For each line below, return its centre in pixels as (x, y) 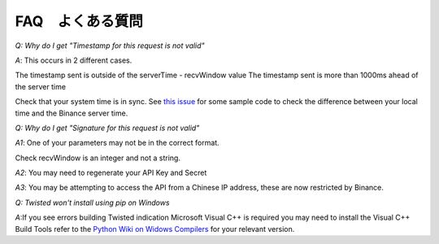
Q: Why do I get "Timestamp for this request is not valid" (110, 46)
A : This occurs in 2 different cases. (74, 60)
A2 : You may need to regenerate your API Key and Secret (111, 173)
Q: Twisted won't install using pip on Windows (92, 203)
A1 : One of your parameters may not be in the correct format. (117, 143)
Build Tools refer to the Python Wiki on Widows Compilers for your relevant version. (155, 229)
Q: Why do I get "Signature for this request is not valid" (107, 128)
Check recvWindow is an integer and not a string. (98, 158)
